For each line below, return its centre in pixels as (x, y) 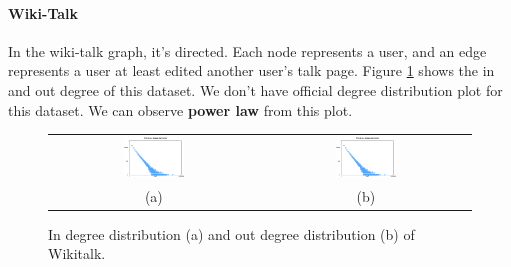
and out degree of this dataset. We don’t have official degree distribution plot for (255, 89)
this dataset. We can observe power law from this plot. (180, 109)
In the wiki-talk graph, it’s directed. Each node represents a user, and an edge (247, 50)
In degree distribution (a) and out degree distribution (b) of (231, 233)
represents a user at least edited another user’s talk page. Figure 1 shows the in (251, 70)
